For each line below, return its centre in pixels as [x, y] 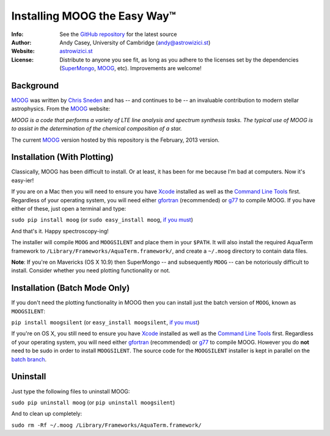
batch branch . [29, 359]
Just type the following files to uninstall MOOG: [71, 391]
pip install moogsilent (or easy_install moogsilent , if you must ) [105, 322]
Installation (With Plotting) [63, 157]
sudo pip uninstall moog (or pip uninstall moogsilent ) [93, 402]
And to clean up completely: [47, 414]
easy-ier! [23, 180]
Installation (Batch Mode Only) [71, 288]
